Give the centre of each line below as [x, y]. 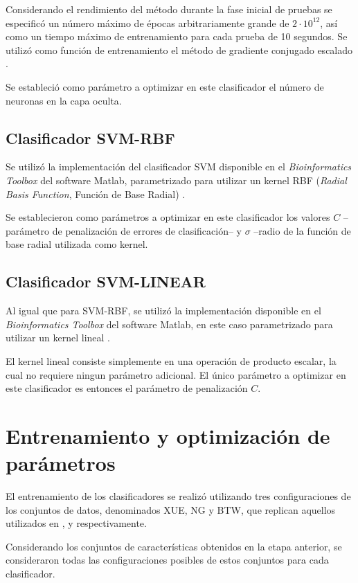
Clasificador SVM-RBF [90, 137]
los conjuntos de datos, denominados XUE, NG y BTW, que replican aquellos [171, 509]
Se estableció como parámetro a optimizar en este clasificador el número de [165, 86]
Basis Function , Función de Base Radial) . [96, 194]
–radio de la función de [302, 230]
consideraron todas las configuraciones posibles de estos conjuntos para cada [167, 560]
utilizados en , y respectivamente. [76, 523]
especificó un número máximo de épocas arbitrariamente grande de [147, 23]
